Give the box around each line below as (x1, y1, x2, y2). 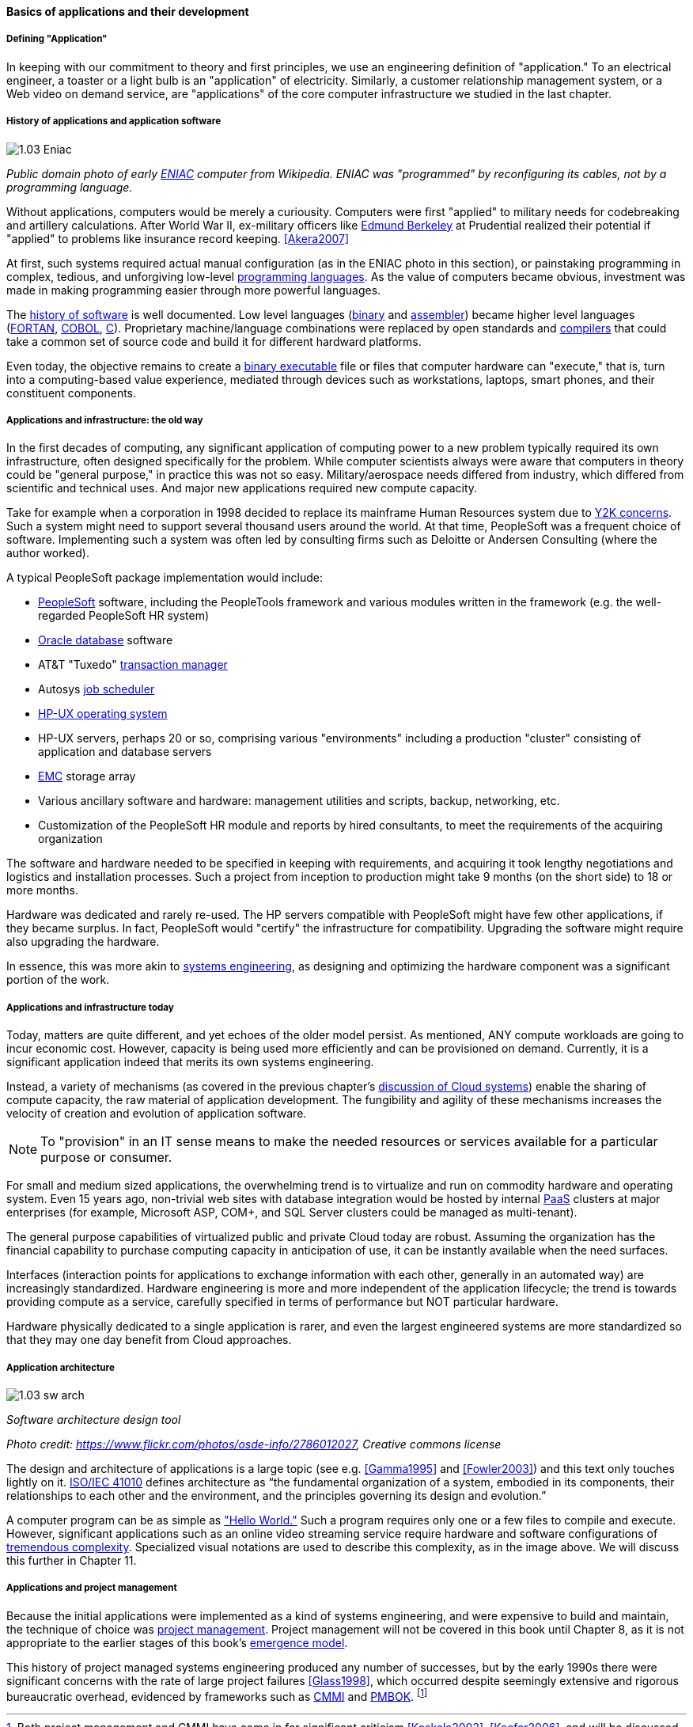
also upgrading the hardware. (6, 935, 160, 949)
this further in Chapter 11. (6, 1553, 137, 1567)
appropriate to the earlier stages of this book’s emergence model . (6, 1635, 348, 1649)
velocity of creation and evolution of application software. (6, 1106, 307, 1121)
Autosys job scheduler (38, 682, 155, 696)
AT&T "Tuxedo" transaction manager (38, 658, 228, 672)
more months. (6, 883, 79, 898)
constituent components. (6, 385, 137, 400)
